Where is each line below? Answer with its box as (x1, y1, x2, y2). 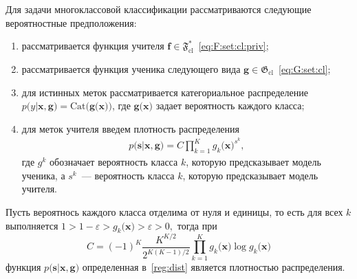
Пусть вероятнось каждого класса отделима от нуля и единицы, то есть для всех (6, 205, 343, 219)
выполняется (6, 218, 58, 232)
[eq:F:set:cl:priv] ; (198, 38, 269, 53)
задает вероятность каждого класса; (155, 98, 305, 113)
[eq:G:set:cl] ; (279, 61, 331, 76)
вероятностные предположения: (6, 15, 137, 30)
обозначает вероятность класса (50, 155, 178, 169)
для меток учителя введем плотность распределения (21, 121, 239, 135)
